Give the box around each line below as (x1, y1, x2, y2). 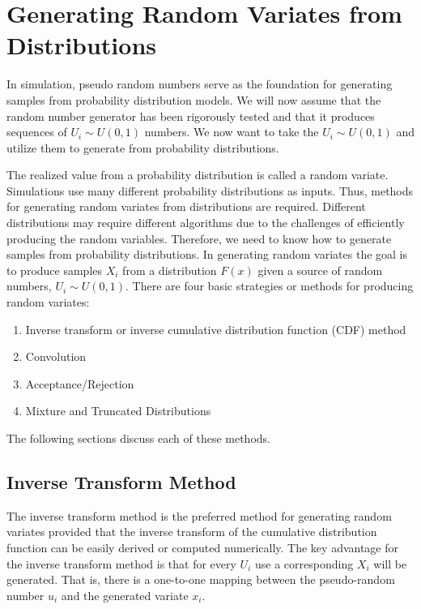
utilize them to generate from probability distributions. (6, 139, 279, 156)
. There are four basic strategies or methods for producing (125, 277, 414, 294)
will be (373, 555, 407, 572)
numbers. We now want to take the (144, 123, 319, 140)
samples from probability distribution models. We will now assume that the (6, 91, 381, 108)
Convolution (25, 348, 87, 365)
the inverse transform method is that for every (6, 555, 236, 572)
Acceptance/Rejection (25, 375, 134, 392)
